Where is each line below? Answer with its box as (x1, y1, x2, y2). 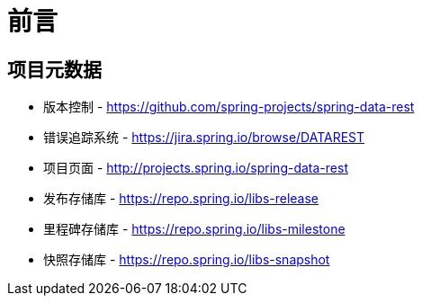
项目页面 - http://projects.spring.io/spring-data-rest (43, 160, 348, 176)
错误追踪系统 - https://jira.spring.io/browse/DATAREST (43, 129, 365, 146)
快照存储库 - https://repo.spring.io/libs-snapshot (43, 252, 330, 268)
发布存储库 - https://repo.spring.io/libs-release (43, 191, 319, 207)
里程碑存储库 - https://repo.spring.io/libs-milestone (43, 221, 346, 237)
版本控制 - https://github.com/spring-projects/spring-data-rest (43, 99, 415, 115)
